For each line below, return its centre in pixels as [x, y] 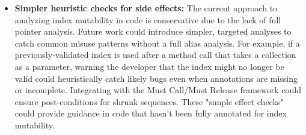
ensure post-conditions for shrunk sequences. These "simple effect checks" [149, 101]
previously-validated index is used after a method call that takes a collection [155, 55]
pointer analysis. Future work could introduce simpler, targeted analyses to [153, 31]
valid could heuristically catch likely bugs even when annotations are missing [156, 78]
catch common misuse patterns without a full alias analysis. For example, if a [157, 43]
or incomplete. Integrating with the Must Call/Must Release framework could [158, 90]
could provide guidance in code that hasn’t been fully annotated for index [151, 113]
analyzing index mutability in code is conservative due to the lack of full [148, 19]
